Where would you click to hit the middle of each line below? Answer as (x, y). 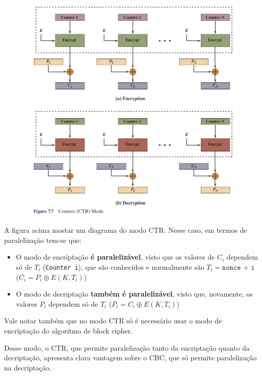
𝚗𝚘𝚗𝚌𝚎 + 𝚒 (238, 267)
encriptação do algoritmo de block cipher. (69, 330)
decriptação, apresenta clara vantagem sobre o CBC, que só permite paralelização (130, 358)
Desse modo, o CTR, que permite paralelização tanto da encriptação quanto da (127, 347)
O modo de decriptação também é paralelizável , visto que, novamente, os (134, 294)
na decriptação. (28, 367)
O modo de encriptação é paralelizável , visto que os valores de (115, 257)
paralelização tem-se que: (43, 240)
